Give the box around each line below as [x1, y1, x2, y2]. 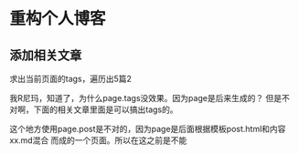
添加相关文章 [9, 47, 82, 63]
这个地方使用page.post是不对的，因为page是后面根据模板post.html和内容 [9, 124, 286, 134]
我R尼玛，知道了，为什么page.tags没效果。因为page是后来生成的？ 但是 [9, 93, 283, 103]
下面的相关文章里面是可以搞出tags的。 [33, 104, 178, 115]
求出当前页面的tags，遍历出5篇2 [9, 74, 133, 84]
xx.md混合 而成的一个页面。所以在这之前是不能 [9, 135, 187, 146]
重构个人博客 [9, 8, 107, 29]
